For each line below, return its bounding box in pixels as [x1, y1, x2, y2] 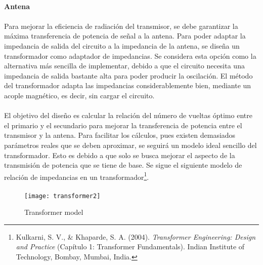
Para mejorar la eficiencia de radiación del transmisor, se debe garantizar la [4, 20, 238, 31]
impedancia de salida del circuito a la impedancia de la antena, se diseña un [4, 40, 240, 51]
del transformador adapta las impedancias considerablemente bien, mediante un [4, 80, 251, 91]
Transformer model [24, 207, 83, 217]
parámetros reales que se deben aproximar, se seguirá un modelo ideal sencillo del [4, 139, 257, 150]
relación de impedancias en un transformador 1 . [4, 170, 149, 182]
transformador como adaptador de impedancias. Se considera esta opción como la [4, 50, 256, 61]
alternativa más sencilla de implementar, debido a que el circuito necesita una [4, 60, 245, 71]
